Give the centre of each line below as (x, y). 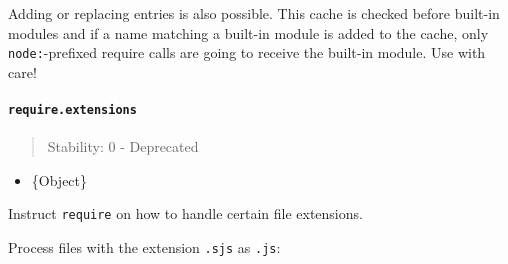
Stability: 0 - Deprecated (123, 146)
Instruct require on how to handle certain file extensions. (185, 213)
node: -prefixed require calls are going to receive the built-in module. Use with (247, 52)
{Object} (59, 179)
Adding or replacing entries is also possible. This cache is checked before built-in (254, 13)
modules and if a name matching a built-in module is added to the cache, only (248, 32)
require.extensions (72, 110)
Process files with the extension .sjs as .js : (144, 247)
